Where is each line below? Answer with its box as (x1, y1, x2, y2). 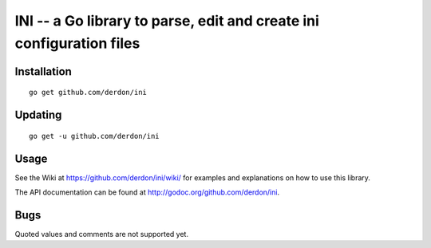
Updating (14, 108, 62, 122)
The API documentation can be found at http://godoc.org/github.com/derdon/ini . (14, 187, 279, 197)
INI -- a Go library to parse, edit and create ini (14, 12, 319, 30)
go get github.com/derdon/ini (29, 88, 148, 97)
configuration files (14, 34, 140, 52)
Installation (14, 65, 72, 78)
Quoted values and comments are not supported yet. (14, 229, 189, 238)
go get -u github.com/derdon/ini (29, 132, 160, 140)
